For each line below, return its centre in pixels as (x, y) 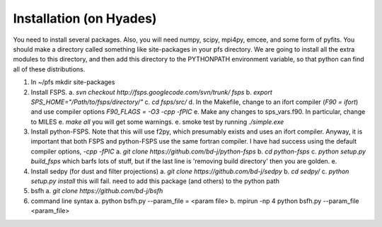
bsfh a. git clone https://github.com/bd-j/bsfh (97, 191)
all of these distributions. (49, 69)
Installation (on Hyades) (85, 18)
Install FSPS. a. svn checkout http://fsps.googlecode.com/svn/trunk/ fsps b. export (151, 92)
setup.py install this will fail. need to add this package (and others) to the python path (155, 181)
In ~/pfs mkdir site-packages (73, 82)
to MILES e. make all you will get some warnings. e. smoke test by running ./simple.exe (157, 122)
